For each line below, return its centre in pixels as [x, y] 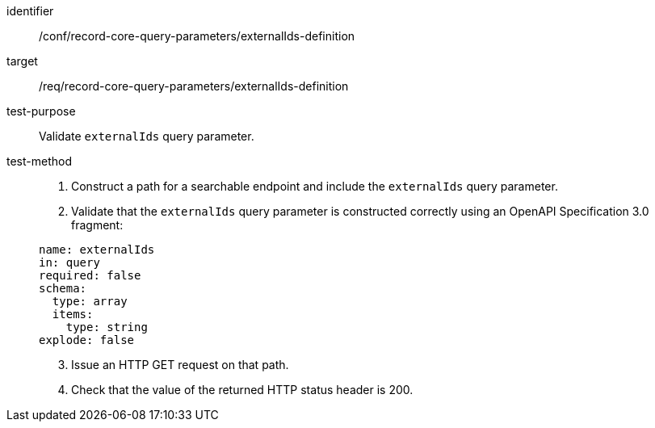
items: [73, 314]
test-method [39, 161]
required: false [90, 275]
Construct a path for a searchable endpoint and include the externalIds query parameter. [315, 186]
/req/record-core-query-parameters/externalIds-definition [194, 86]
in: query [69, 262]
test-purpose [41, 111]
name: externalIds [97, 250]
